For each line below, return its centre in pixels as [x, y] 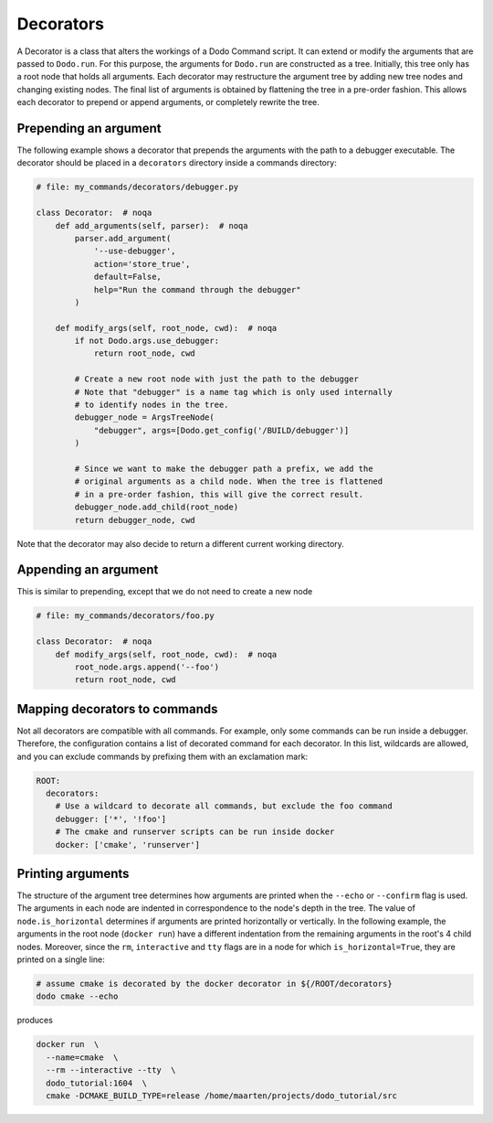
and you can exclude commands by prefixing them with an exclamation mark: [163, 756]
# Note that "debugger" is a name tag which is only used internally [233, 392]
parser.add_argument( [123, 238]
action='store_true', [142, 264]
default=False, [127, 277]
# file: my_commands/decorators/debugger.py [137, 187]
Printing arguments [73, 874]
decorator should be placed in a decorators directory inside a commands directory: [177, 163]
